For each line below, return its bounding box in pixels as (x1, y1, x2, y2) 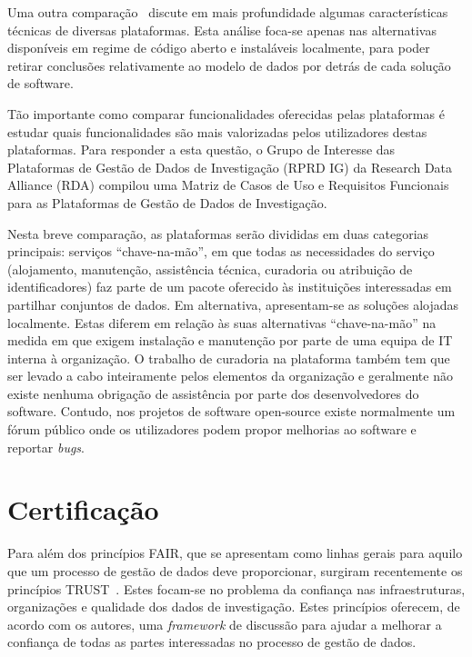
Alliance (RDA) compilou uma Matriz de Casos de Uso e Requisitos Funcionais (7, 175, 449, 194)
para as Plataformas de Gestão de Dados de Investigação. (7, 193, 327, 212)
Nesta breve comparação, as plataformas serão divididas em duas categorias (7, 224, 429, 243)
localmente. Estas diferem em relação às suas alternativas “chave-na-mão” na (7, 313, 437, 332)
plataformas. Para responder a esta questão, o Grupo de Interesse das (7, 140, 396, 159)
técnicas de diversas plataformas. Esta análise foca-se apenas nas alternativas (7, 20, 437, 39)
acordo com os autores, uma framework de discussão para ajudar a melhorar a (7, 614, 442, 633)
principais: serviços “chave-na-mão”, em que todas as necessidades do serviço (7, 242, 435, 261)
